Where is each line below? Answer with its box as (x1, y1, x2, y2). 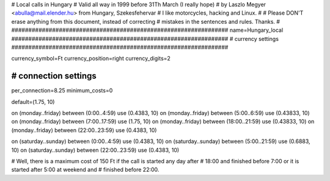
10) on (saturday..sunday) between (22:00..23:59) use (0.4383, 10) (11, 146, 180, 153)
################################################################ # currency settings (11, 35, 279, 42)
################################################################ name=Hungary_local (11, 26, 284, 34)
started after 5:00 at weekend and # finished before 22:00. (11, 166, 159, 174)
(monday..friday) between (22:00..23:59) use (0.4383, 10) (11, 126, 157, 134)
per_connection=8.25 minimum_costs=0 (11, 87, 113, 94)
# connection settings (11, 71, 97, 81)
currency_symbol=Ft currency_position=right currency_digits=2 (11, 55, 171, 62)
